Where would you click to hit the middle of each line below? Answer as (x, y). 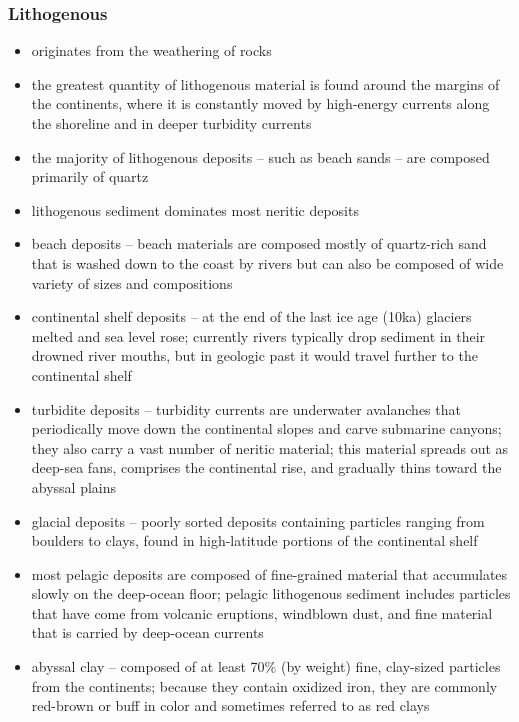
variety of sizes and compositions (132, 282)
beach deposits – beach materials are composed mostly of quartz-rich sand (259, 243)
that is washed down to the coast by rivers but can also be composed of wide (267, 262)
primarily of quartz (90, 176)
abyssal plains (74, 486)
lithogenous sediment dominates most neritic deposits (195, 209)
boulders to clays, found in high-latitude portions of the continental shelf (254, 540)
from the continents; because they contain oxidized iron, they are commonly (264, 685)
